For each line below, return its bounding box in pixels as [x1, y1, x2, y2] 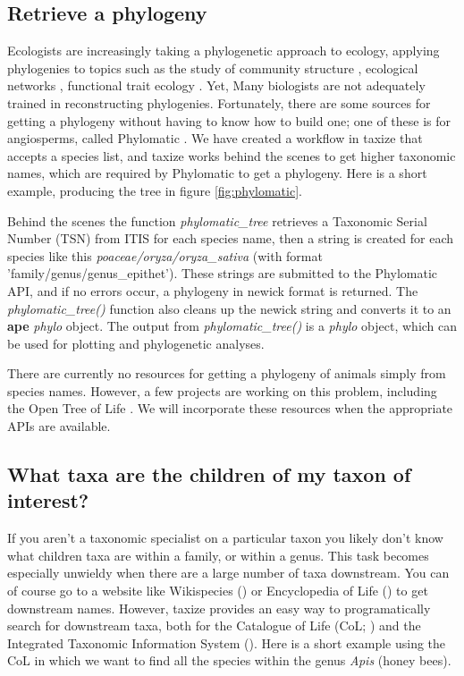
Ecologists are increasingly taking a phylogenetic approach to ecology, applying [7, 41, 440, 60]
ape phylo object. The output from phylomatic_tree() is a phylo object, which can [7, 317, 458, 335]
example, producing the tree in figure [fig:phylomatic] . [7, 181, 302, 199]
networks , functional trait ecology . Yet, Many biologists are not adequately [7, 76, 426, 95]
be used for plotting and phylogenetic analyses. [7, 334, 265, 352]
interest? [7, 486, 89, 514]
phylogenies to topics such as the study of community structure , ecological [7, 58, 418, 77]
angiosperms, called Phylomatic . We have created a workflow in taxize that [7, 129, 423, 148]
